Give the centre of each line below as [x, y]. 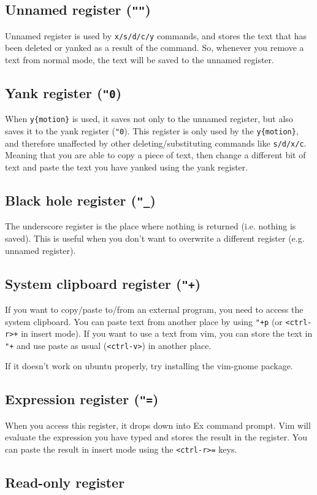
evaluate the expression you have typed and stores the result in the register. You [156, 437]
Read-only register [65, 482]
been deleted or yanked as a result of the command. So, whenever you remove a [155, 48]
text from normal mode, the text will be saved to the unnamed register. [139, 60]
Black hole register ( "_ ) [80, 200]
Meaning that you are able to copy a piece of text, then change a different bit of [155, 155]
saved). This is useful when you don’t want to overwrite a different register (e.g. [155, 238]
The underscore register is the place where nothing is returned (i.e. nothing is [151, 226]
